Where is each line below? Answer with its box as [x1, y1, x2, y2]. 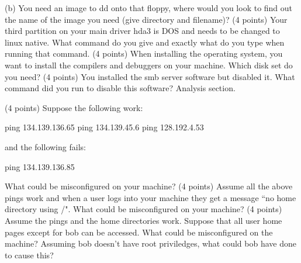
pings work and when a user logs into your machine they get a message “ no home [5, 191, 296, 203]
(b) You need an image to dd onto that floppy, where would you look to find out [5, 2, 293, 13]
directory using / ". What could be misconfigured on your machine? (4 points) [5, 203, 282, 215]
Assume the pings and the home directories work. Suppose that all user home [5, 214, 282, 226]
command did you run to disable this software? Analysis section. [5, 82, 236, 94]
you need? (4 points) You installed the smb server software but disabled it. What [5, 70, 295, 82]
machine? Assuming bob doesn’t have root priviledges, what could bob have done [5, 237, 296, 250]
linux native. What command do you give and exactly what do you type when [5, 36, 285, 48]
